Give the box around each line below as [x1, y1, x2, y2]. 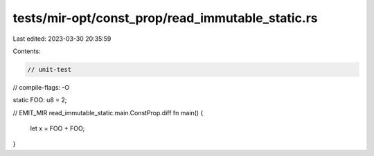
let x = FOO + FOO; [30, 124, 85, 133]
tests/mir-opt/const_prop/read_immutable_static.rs [12, 10, 318, 26]
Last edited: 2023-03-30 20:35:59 [12, 35, 112, 43]
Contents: [12, 47, 41, 55]
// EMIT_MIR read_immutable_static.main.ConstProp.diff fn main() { [12, 108, 204, 117]
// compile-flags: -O [12, 83, 70, 91]
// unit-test [27, 66, 72, 73]
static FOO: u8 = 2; [12, 96, 67, 104]
